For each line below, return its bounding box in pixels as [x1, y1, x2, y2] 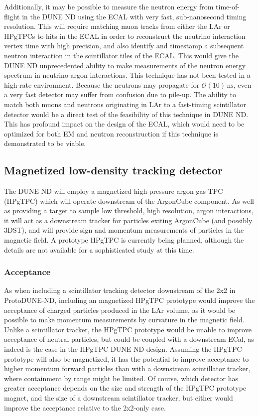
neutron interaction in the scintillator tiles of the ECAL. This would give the [4, 50, 239, 60]
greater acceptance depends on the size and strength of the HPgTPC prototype [4, 383, 247, 393]
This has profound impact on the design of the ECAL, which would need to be [4, 119, 245, 129]
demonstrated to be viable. [4, 138, 86, 148]
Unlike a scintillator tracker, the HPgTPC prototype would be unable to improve [4, 324, 252, 334]
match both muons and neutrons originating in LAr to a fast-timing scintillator [4, 99, 247, 109]
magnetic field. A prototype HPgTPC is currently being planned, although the [4, 235, 244, 245]
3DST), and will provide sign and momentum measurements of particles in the [4, 225, 244, 235]
